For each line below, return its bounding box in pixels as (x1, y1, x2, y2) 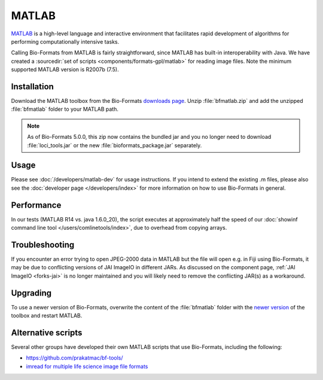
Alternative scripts (11, 327, 83, 338)
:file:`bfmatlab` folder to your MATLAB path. (11, 105, 119, 113)
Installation (11, 81, 54, 92)
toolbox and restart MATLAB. (11, 312, 83, 320)
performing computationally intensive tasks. (11, 38, 120, 45)
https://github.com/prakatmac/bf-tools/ (26, 354, 123, 361)
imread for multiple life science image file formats (26, 363, 148, 370)
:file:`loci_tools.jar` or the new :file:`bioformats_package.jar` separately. (27, 141, 202, 149)
